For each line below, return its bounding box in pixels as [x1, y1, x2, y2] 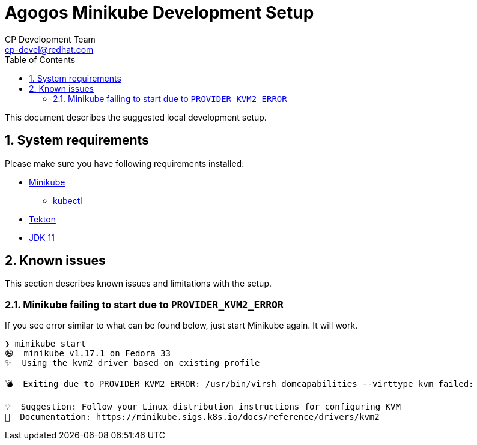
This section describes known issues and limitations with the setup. [5, 278, 272, 289]
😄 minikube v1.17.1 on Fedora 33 [5, 348, 171, 359]
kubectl [53, 195, 82, 206]
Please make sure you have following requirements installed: [5, 158, 245, 169]
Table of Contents [5, 54, 76, 65]
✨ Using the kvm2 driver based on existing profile [5, 358, 260, 368]
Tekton [29, 214, 56, 224]
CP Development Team [5, 34, 96, 44]
